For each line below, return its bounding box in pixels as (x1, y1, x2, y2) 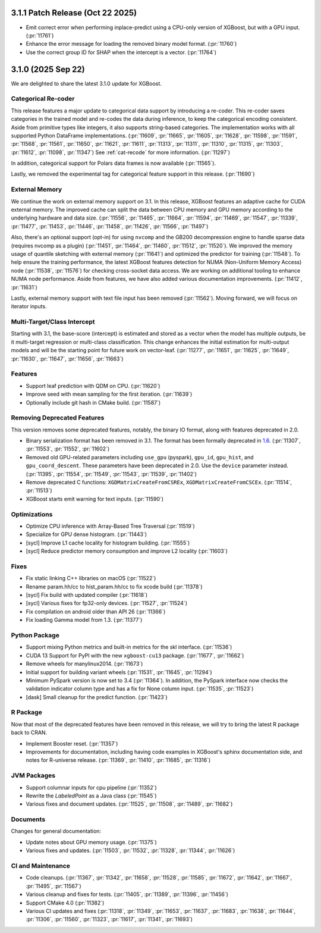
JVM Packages (11, 771, 56, 779)
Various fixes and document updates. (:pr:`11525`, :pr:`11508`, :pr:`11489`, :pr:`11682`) (26, 800, 233, 807)
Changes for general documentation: (11, 828, 101, 835)
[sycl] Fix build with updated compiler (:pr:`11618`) (26, 591, 148, 599)
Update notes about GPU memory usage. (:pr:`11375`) (26, 838, 157, 846)
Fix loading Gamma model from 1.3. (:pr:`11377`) (26, 616, 143, 624)
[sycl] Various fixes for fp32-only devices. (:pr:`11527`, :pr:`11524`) (26, 600, 187, 607)
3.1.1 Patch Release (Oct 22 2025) (11, 8, 137, 18)
